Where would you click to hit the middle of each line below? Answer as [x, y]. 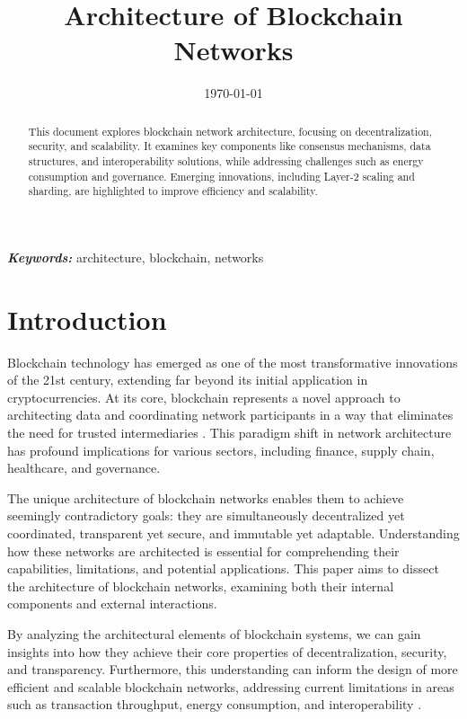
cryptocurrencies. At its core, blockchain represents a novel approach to [204, 397]
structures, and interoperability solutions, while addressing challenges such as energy [226, 161]
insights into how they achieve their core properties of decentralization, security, [227, 651]
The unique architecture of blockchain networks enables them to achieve [206, 497]
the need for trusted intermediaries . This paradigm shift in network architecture [229, 433]
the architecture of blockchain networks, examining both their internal [201, 586]
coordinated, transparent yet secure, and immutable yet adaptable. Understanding [233, 533]
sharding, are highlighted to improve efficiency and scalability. [173, 191]
